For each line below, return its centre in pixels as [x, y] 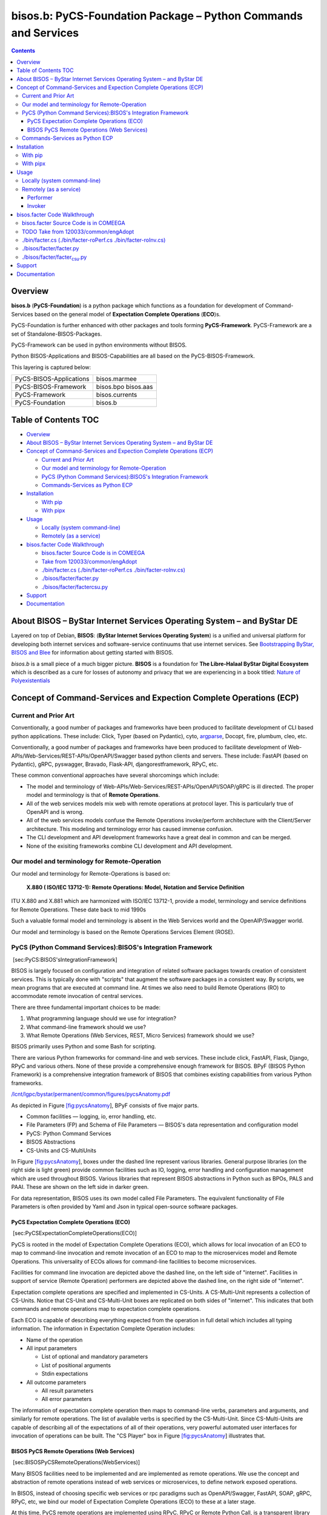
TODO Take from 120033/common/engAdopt [78, 231]
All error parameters [67, 1399]
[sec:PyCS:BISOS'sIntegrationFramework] [65, 959]
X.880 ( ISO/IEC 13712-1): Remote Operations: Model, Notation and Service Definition [135, 887]
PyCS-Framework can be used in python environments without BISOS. [99, 345]
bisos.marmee [117, 379]
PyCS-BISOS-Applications [52, 379]
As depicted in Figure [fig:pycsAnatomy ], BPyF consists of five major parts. [105, 1105]
